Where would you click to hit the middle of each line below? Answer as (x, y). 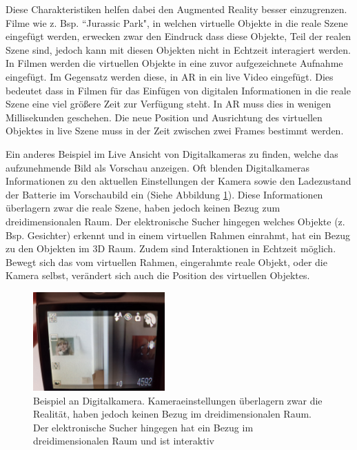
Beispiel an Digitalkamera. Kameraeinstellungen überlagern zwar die (178, 400)
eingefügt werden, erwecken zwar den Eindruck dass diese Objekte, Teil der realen (178, 36)
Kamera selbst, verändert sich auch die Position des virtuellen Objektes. (158, 275)
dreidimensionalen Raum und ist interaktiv (124, 441)
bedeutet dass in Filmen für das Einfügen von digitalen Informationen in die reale (178, 90)
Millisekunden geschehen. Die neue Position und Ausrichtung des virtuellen (164, 117)
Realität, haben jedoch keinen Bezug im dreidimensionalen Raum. (172, 414)
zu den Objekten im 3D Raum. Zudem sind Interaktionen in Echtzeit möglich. (171, 248)
